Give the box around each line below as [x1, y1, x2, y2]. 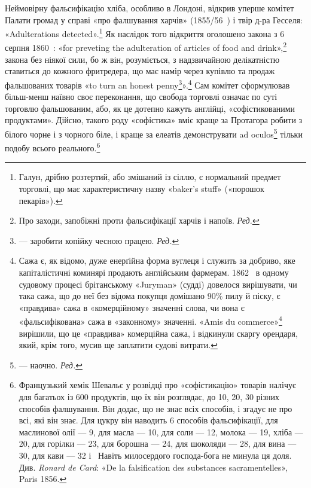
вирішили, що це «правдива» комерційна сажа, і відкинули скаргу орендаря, [19, 327, 298, 339]
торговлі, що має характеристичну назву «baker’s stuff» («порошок [19, 182, 264, 194]
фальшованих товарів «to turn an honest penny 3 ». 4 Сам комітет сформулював [5, 77, 290, 91]
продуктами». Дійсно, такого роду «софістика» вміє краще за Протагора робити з [5, 114, 303, 126]
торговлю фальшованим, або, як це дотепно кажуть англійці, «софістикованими [5, 102, 295, 114]
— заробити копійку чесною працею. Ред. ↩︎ [19, 234, 179, 246]
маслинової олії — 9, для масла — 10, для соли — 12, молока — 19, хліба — [19, 425, 303, 438]
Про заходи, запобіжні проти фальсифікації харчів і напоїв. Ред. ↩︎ [19, 214, 260, 227]
